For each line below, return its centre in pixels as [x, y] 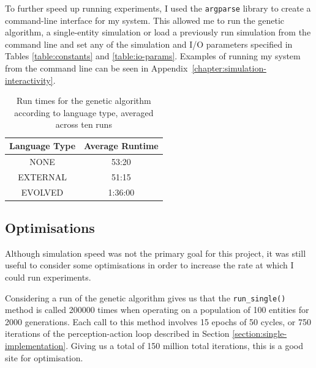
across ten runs [84, 124]
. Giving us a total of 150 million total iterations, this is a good [184, 346]
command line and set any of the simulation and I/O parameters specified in [149, 44]
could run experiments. [48, 277]
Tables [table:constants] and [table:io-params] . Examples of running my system [153, 56]
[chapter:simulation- [229, 68]
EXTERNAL [42, 176]
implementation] [36, 346]
